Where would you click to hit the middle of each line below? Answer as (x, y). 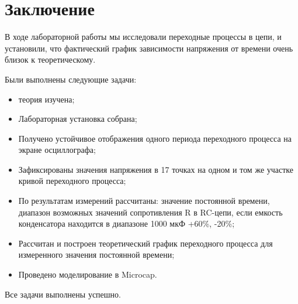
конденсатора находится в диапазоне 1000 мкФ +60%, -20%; (127, 223)
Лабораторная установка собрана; (78, 119)
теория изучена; (46, 99)
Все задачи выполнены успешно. (63, 294)
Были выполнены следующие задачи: (71, 79)
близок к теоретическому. (50, 59)
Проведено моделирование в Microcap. (88, 274)
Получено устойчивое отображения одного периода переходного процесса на (155, 138)
